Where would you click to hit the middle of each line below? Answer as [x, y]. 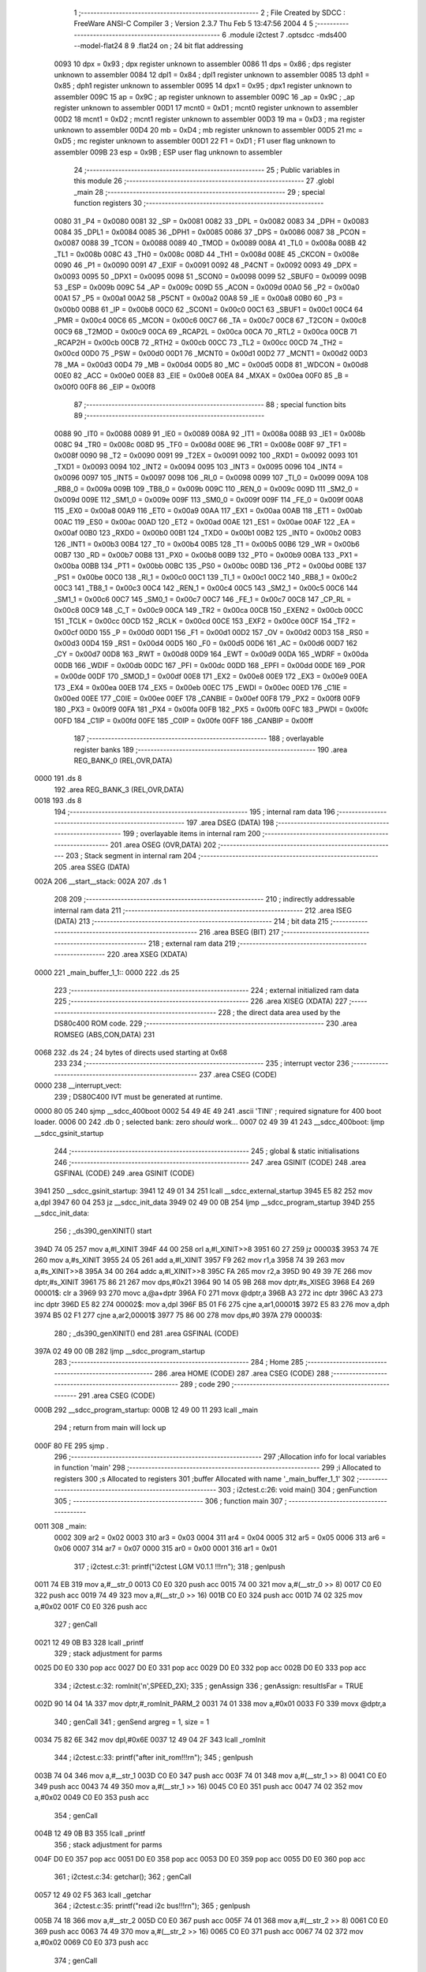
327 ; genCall [76, 1624]
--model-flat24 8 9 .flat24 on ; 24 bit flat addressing [159, 46]
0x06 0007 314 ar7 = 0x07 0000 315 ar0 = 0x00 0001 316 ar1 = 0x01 [166, 1548]
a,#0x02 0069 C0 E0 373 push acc [92, 1942]
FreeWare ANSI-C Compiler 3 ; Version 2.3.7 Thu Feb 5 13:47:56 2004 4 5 [193, 24]
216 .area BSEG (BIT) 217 [239, 932]
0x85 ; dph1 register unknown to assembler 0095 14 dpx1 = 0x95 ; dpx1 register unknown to [203, 86]
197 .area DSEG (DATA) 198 [230, 822]
